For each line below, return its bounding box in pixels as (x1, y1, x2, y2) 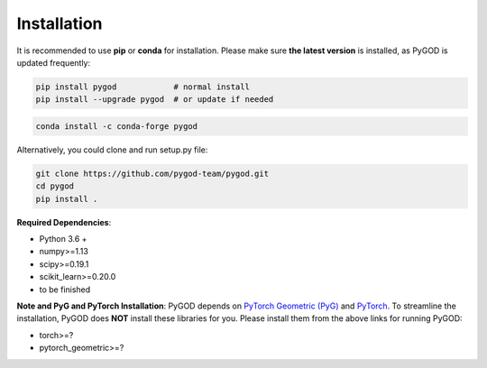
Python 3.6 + (39, 234, 87, 244)
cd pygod (35, 181, 75, 191)
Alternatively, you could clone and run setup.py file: (16, 144, 208, 155)
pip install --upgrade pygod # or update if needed (35, 95, 274, 105)
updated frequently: (16, 57, 91, 68)
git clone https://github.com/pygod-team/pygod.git (35, 168, 270, 179)
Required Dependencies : (16, 216, 112, 227)
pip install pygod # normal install (35, 81, 250, 92)
